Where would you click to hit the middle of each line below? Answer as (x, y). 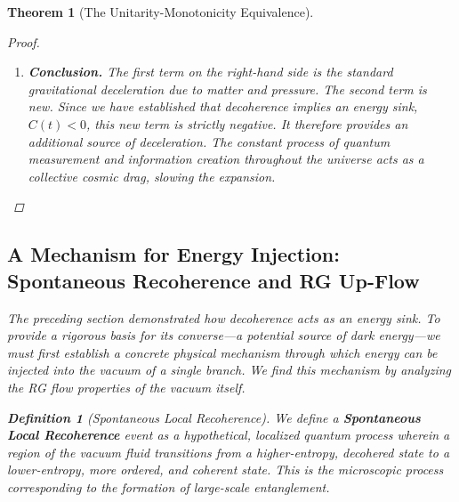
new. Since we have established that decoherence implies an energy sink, (223, 106)
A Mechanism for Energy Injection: (173, 254)
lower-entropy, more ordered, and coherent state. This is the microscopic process (225, 470)
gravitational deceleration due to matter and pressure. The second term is (227, 89)
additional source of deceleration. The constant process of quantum (209, 141)
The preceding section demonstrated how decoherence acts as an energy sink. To (224, 317)
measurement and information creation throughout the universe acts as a (226, 159)
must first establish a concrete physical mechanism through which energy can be (222, 352)
